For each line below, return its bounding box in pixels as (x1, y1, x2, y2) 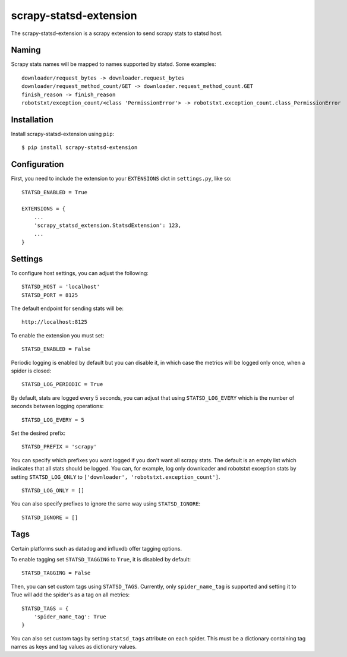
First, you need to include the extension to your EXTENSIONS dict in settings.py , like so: (11, 175, 232, 182)
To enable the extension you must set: (11, 331, 105, 339)
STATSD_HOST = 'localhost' (21, 283, 100, 290)
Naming (11, 45, 41, 55)
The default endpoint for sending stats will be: (11, 305, 124, 312)
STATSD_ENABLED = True (21, 189, 88, 195)
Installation (11, 115, 53, 125)
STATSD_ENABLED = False (21, 346, 91, 353)
